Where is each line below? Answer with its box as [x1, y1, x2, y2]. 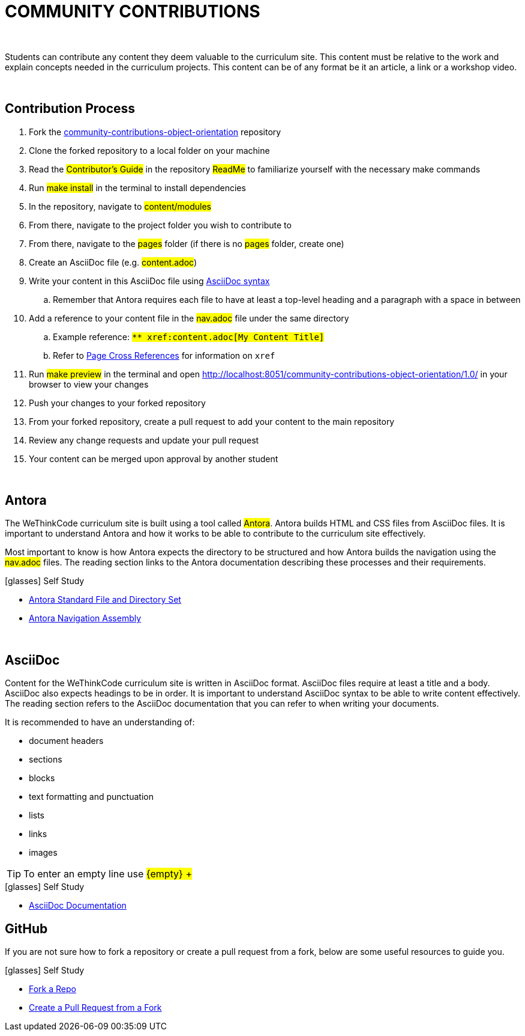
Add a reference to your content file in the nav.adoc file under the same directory [29, 312, 349, 323]
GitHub [5, 921, 48, 936]
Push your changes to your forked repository [29, 397, 206, 408]
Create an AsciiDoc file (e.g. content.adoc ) [29, 257, 197, 267]
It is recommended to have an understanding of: [5, 717, 195, 728]
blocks [29, 773, 55, 784]
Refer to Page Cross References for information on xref [53, 350, 275, 361]
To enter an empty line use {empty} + [23, 868, 192, 880]
